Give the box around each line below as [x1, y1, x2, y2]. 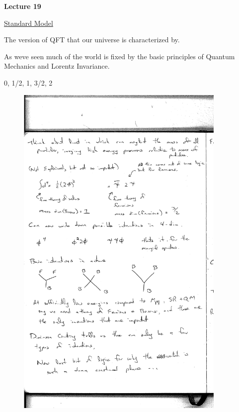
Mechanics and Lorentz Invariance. [4, 61, 110, 71]
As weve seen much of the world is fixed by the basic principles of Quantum [4, 51, 235, 61]
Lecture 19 [4, 1, 41, 11]
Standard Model [4, 17, 53, 28]
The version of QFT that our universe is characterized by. [4, 34, 180, 45]
